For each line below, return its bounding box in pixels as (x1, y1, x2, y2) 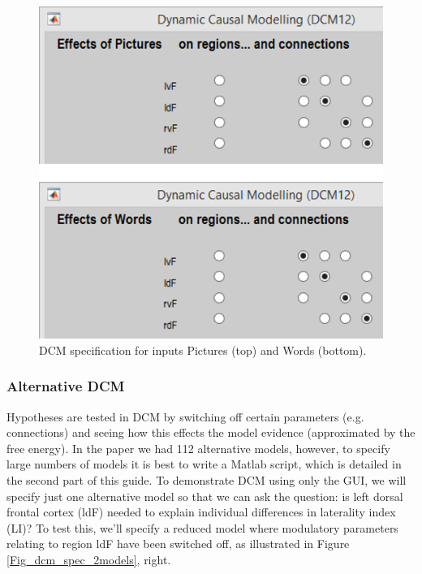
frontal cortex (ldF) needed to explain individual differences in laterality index (6, 503, 396, 520)
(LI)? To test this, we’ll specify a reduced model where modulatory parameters (6, 519, 398, 536)
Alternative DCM (6, 376, 125, 396)
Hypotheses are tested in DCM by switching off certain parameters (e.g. (6, 408, 364, 425)
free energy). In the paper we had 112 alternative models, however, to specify (6, 439, 390, 456)
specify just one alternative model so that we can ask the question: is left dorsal (6, 487, 403, 504)
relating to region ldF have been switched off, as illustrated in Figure (6, 535, 350, 552)
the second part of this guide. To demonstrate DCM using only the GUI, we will (6, 471, 407, 488)
